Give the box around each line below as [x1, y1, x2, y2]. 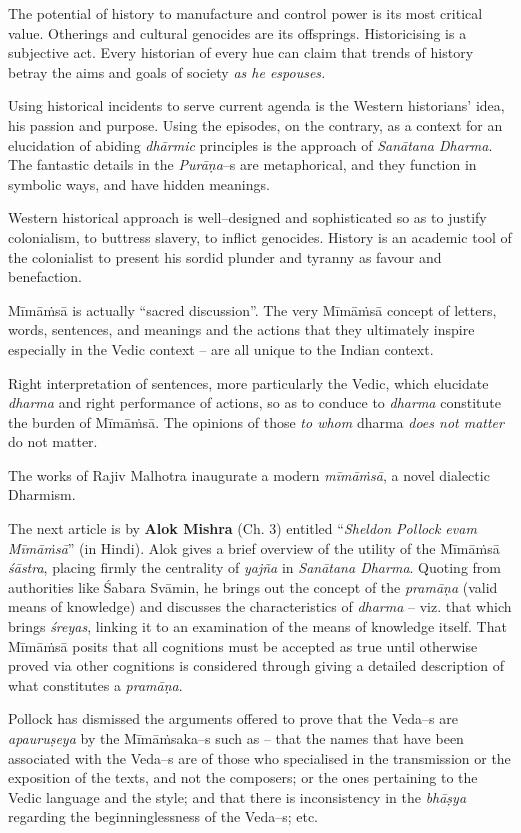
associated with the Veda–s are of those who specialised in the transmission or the [8, 747, 511, 768]
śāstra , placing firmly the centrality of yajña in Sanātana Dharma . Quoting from [8, 557, 501, 578]
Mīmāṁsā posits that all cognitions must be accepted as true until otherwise [8, 635, 478, 656]
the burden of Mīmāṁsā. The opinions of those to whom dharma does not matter [8, 411, 504, 432]
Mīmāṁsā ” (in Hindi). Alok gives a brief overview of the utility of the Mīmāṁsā [8, 537, 500, 558]
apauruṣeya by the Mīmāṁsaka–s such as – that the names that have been [8, 728, 464, 748]
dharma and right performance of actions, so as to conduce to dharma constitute [8, 392, 501, 413]
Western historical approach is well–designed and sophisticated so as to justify [8, 207, 487, 228]
